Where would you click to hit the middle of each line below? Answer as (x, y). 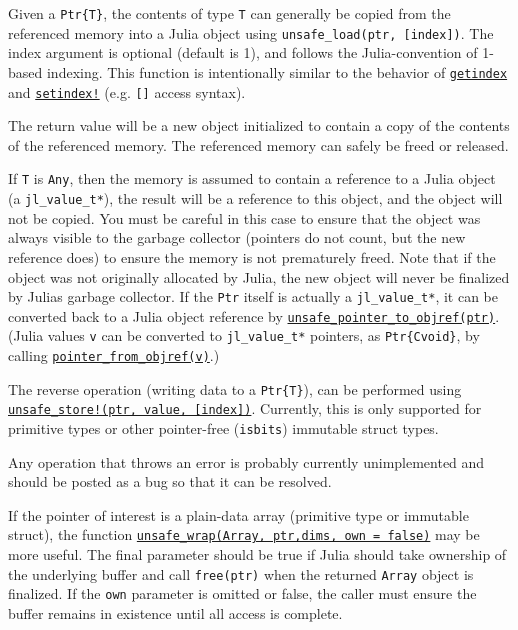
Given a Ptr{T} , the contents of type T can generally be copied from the (229, 13)
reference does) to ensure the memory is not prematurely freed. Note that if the (252, 256)
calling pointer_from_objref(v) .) (114, 355)
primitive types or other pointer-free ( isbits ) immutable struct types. (223, 428)
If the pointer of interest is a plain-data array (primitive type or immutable (238, 514)
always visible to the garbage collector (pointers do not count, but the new (237, 237)
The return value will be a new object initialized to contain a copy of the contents (259, 125)
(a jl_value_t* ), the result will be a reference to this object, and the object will (255, 198)
